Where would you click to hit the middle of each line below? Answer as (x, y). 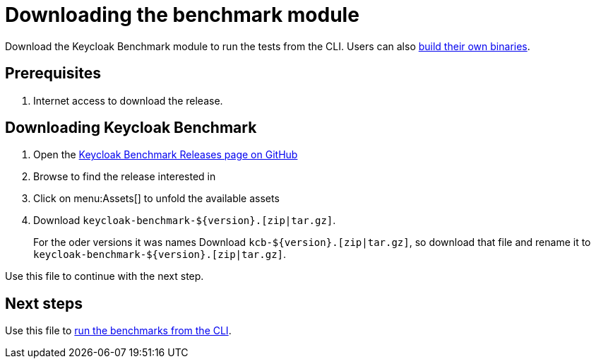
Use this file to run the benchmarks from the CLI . (118, 331)
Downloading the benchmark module (182, 15)
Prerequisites (53, 74)
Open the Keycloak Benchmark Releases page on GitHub (166, 155)
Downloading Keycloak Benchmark (131, 128)
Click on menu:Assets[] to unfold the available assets (156, 199)
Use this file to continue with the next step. (105, 276)
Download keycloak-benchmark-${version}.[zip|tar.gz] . (185, 221)
